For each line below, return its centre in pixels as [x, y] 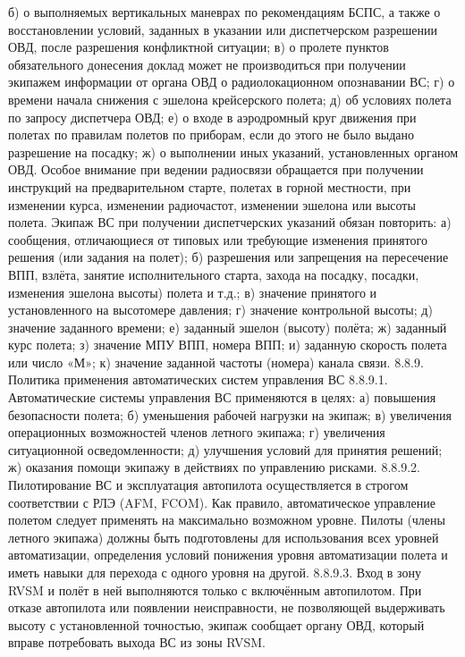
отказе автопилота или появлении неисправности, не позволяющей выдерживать [227, 607]
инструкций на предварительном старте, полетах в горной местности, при [210, 186]
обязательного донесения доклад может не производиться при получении [207, 64]
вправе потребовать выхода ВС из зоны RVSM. [137, 642]
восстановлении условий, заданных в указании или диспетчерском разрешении [223, 29]
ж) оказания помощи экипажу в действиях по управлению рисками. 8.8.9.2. [214, 467]
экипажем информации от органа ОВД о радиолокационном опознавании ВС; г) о [232, 82]
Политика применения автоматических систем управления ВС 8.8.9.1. [198, 379]
